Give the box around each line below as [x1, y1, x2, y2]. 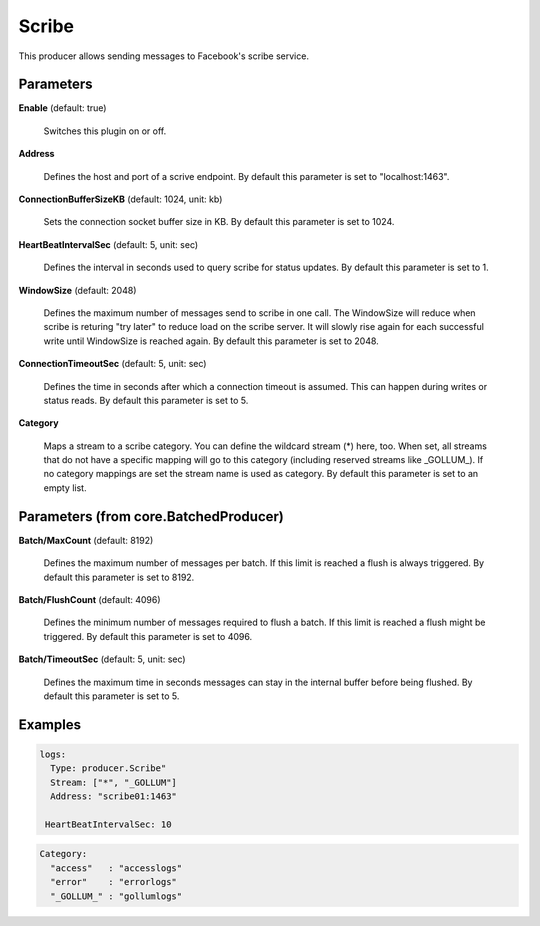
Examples [18, 716, 82, 733]
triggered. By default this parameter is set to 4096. [43, 630, 253, 642]
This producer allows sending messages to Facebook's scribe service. [18, 50, 310, 62]
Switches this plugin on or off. [43, 125, 167, 137]
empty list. [43, 481, 87, 494]
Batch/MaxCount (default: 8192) [18, 534, 154, 546]
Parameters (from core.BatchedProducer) [18, 508, 284, 525]
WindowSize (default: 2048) [18, 284, 137, 296]
